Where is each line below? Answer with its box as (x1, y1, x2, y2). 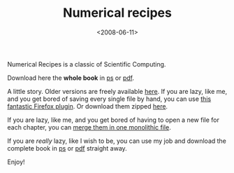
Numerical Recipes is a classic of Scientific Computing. (7, 60, 166, 68)
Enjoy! (7, 158, 26, 166)
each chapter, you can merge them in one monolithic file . (7, 123, 171, 131)
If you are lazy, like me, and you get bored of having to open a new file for (7, 116, 220, 124)
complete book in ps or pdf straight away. (7, 144, 127, 152)
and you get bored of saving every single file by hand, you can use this (7, 95, 212, 103)
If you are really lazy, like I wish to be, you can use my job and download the (7, 137, 227, 145)
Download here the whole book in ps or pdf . (7, 74, 135, 82)
